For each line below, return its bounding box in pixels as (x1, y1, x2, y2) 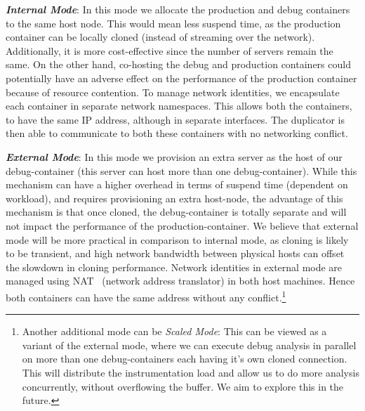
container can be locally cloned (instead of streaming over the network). (6, 30, 315, 44)
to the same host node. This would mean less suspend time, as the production (6, 15, 341, 30)
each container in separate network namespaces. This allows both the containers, (6, 98, 352, 113)
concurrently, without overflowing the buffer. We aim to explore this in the (22, 379, 344, 393)
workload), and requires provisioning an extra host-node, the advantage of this (6, 190, 343, 205)
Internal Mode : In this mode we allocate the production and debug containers (6, 2, 350, 16)
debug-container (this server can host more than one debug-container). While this (6, 163, 357, 178)
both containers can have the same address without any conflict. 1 (6, 287, 286, 304)
